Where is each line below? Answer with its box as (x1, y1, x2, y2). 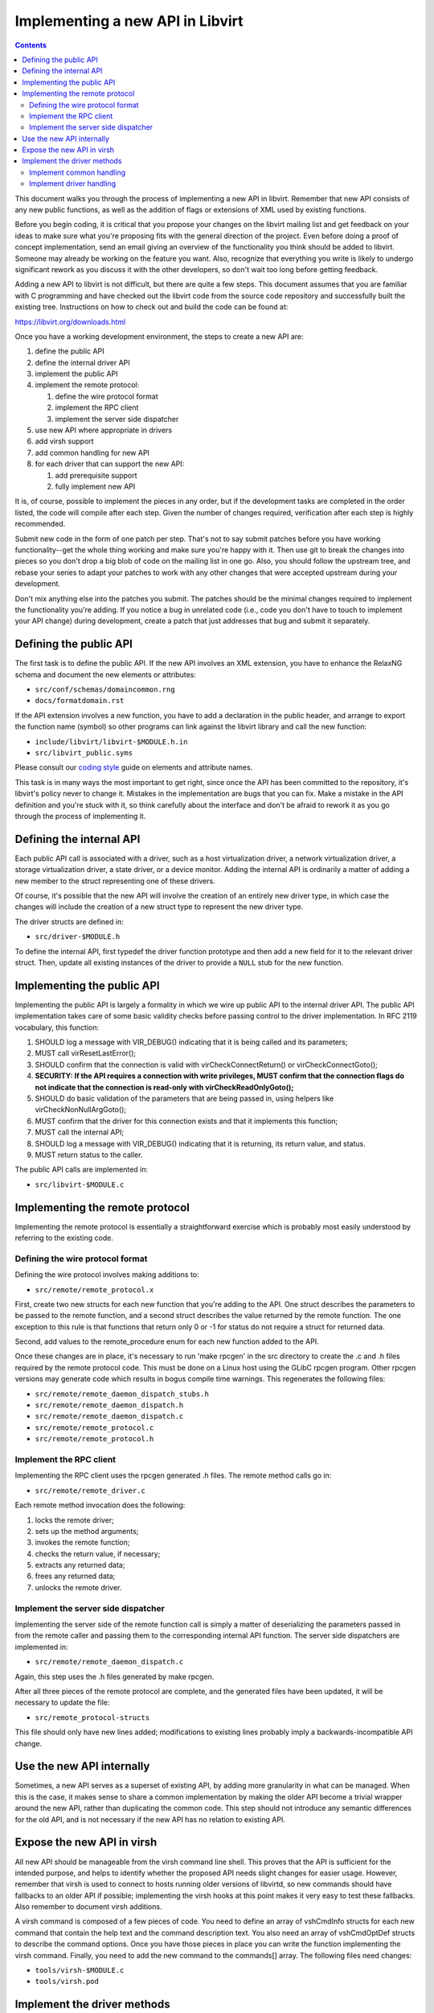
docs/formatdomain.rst (35, 696, 125, 705)
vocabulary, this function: (14, 1023, 100, 1032)
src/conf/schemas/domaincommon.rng (35, 684, 176, 694)
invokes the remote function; (35, 1538, 130, 1548)
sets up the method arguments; (35, 1526, 139, 1536)
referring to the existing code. (14, 1233, 114, 1242)
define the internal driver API (35, 358, 130, 367)
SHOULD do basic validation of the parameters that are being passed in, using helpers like (35, 1093, 334, 1103)
